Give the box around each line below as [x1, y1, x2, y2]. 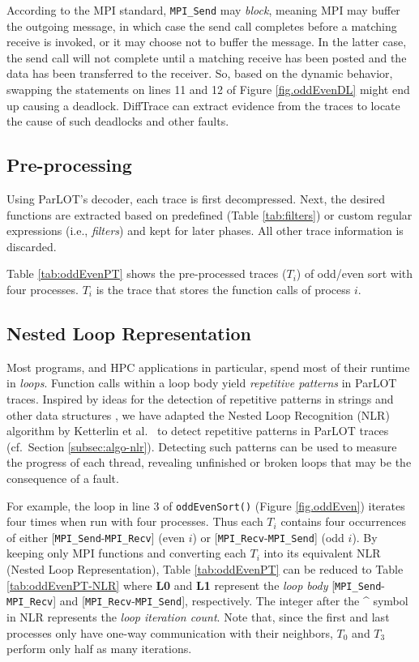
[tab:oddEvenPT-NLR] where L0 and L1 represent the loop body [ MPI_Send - [6, 576, 385, 593]
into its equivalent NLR [263, 545, 381, 562]
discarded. [6, 237, 57, 254]
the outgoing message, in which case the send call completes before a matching [6, 17, 397, 34]
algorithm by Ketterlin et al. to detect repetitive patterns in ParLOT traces [6, 422, 389, 439]
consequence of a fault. [6, 469, 119, 486]
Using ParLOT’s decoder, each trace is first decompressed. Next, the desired [6, 190, 385, 207]
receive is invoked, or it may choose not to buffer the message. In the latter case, [6, 33, 407, 50]
